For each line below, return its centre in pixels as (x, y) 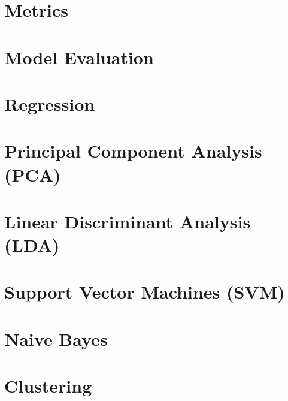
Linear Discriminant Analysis (128, 221)
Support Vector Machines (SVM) (145, 292)
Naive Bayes (56, 338)
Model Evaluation (79, 57)
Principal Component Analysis (133, 151)
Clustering (48, 386)
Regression (50, 103)
